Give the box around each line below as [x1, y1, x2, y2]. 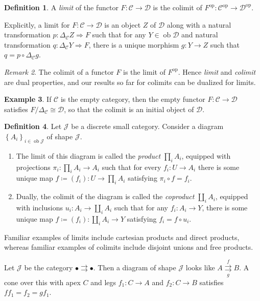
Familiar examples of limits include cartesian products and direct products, [4, 231, 240, 242]
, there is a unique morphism [88, 39, 179, 50]
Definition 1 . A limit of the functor [4, 2, 119, 12]
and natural [181, 29, 218, 40]
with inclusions [16, 202, 63, 212]
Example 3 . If [4, 94, 52, 104]
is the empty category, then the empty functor [60, 94, 205, 104]
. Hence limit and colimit [178, 66, 256, 77]
